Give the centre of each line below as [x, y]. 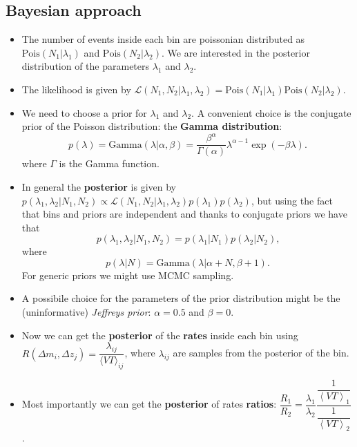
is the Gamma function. [109, 163]
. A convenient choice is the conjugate [271, 112]
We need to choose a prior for [84, 112]
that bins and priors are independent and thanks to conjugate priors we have [184, 214]
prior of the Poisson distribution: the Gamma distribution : [152, 126]
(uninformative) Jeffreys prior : [86, 312]
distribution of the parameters [86, 66]
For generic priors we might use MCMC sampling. [128, 275]
